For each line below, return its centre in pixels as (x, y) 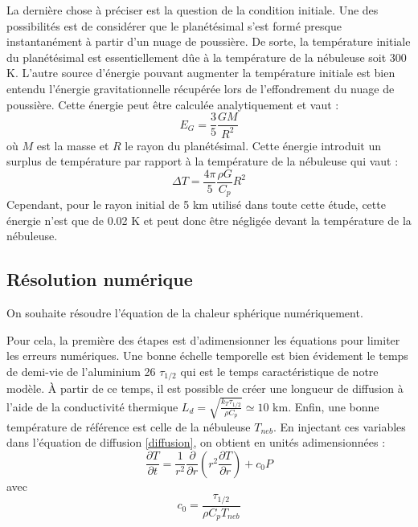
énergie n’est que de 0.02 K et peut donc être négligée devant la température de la (209, 220)
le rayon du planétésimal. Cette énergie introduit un (253, 145)
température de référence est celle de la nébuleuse (129, 426)
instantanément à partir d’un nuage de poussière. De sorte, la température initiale (209, 41)
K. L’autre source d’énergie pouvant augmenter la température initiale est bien (201, 73)
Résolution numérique (100, 279)
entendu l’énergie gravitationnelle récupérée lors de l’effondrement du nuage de (201, 88)
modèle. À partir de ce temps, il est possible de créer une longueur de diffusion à (205, 388)
